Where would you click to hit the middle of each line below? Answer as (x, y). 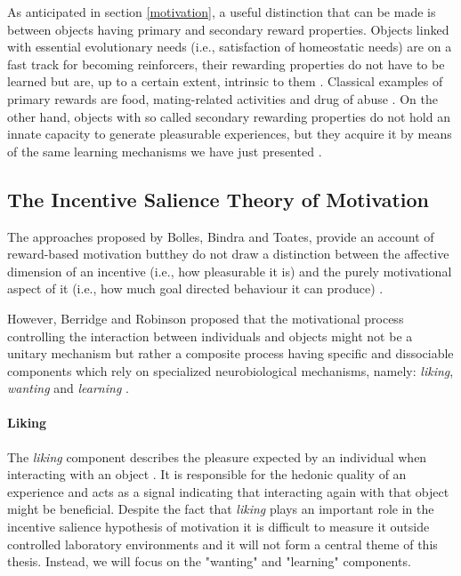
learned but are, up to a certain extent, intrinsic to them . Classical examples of (225, 81)
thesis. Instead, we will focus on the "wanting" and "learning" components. (209, 561)
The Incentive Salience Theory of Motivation (218, 199)
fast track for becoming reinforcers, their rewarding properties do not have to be (226, 64)
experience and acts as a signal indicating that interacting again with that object (228, 491)
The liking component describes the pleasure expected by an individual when (217, 456)
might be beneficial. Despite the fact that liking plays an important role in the (221, 509)
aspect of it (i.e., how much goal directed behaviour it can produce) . (195, 288)
